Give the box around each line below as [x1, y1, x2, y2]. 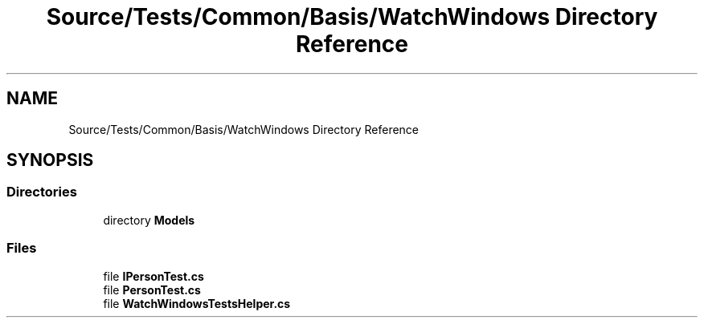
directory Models [103, 213, 195, 227]
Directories [6, 184, 77, 200]
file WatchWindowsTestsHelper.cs [103, 296, 291, 310]
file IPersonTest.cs [103, 269, 204, 283]
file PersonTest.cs [103, 282, 201, 297]
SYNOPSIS [6, 150, 94, 171]
